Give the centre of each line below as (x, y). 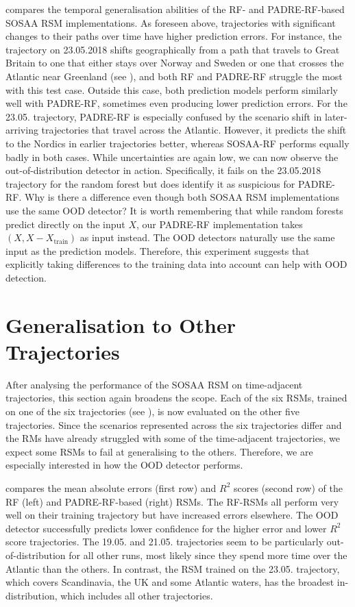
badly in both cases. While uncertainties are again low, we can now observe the (172, 157)
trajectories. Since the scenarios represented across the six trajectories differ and (174, 424)
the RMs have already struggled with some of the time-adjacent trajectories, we (173, 438)
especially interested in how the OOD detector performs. (124, 465)
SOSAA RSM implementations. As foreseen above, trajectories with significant (171, 22)
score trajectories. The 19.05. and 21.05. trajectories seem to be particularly (165, 542)
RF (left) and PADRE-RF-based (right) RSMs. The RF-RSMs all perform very (172, 501)
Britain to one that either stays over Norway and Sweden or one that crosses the (175, 63)
